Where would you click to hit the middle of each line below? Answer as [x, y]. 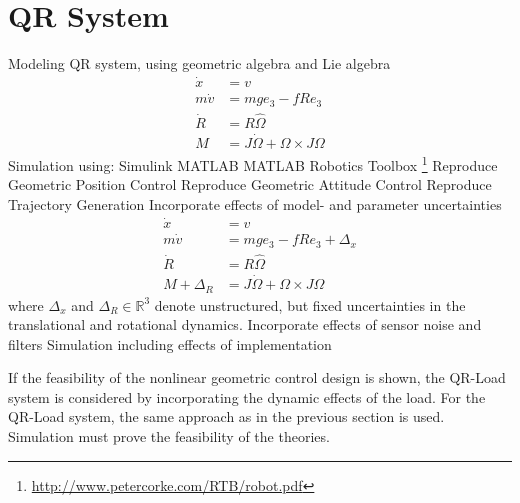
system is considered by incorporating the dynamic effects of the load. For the [247, 396]
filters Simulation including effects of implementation [170, 343]
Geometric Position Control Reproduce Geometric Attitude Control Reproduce [250, 184]
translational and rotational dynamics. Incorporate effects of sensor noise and [245, 324]
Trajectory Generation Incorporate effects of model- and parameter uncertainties [255, 204]
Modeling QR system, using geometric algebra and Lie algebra [199, 63]
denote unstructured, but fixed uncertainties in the [310, 304]
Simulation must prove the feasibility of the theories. [169, 436]
